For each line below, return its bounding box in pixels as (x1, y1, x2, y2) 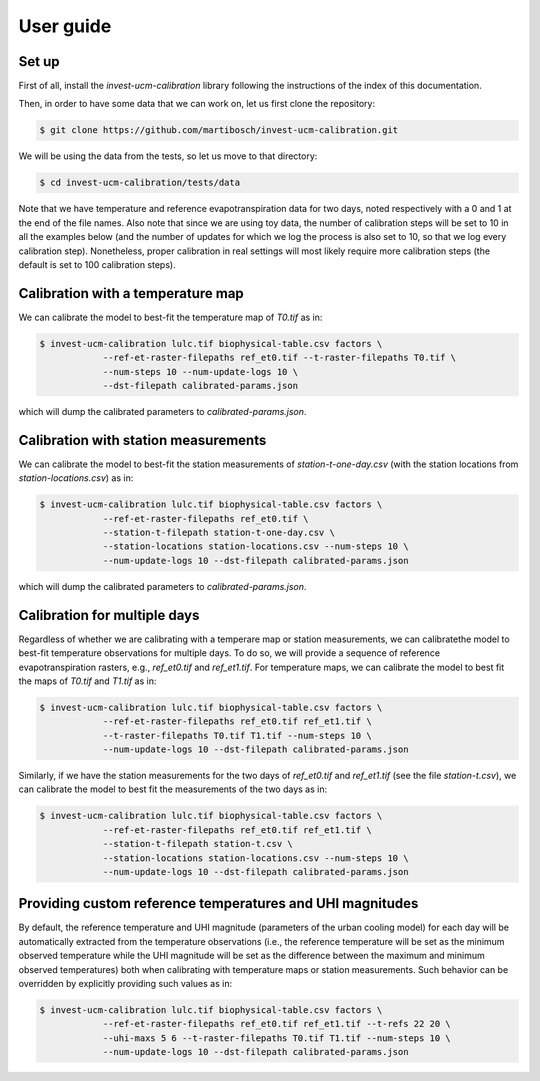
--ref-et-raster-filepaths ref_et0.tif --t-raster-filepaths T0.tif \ (102, 352, 457, 364)
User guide (18, 15, 112, 37)
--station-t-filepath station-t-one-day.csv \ (102, 527, 335, 539)
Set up (18, 53, 60, 70)
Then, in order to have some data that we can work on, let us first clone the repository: (18, 98, 375, 110)
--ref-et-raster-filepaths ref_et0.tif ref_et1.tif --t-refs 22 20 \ (102, 1018, 452, 1030)
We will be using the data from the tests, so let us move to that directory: (18, 150, 318, 162)
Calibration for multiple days (18, 606, 200, 624)
